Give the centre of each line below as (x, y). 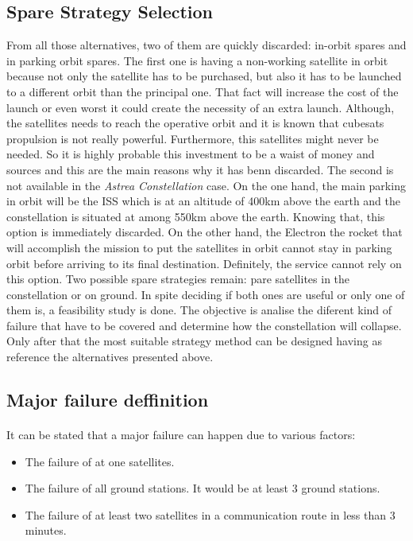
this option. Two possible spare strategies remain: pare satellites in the (178, 279)
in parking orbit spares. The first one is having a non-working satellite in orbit (197, 60)
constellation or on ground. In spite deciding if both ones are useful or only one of (206, 294)
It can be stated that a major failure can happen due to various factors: (181, 435)
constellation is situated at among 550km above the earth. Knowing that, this (196, 216)
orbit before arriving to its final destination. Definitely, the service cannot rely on (204, 263)
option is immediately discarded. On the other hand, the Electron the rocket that (205, 232)
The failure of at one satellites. (100, 461)
